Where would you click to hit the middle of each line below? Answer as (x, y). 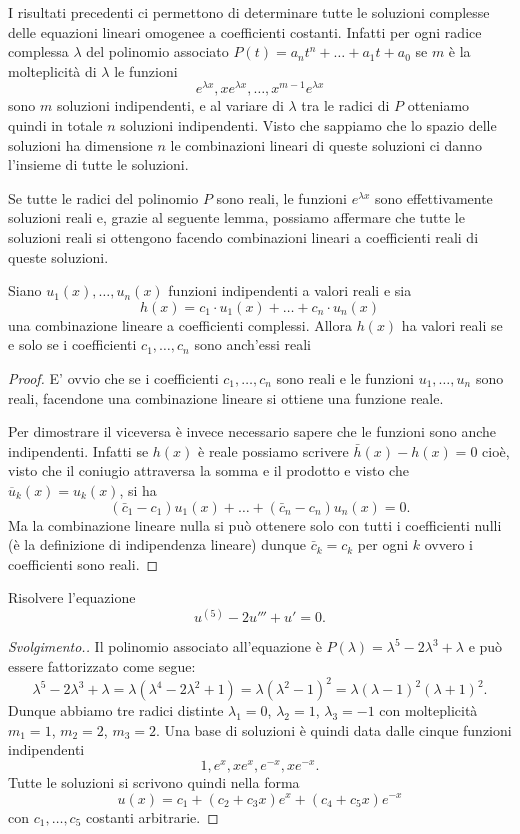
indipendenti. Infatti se (78, 450)
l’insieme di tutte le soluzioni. (98, 164)
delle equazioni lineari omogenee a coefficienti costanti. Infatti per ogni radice (245, 31)
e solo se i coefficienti (72, 344)
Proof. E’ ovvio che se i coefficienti (113, 377)
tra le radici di (345, 105)
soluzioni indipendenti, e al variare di (170, 105)
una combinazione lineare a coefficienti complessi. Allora (180, 324)
